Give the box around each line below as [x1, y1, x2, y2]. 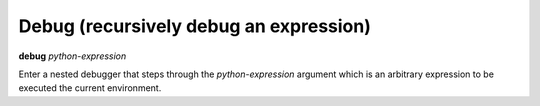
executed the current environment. [18, 82, 162, 94]
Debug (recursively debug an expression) [18, 15, 372, 37]
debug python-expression [18, 50, 127, 62]
